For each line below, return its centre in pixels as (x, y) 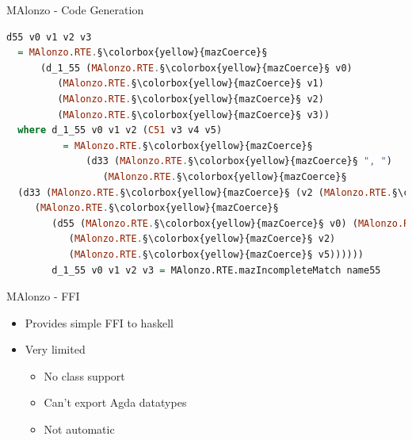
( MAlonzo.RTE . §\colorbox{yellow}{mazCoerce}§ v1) (191, 84)
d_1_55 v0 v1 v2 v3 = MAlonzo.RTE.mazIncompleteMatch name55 (216, 270)
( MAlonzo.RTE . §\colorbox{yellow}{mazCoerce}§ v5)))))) (216, 254)
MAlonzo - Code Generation (75, 10)
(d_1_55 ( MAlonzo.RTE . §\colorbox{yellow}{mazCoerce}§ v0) (196, 68)
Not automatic (79, 429)
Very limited (55, 349)
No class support (84, 375)
